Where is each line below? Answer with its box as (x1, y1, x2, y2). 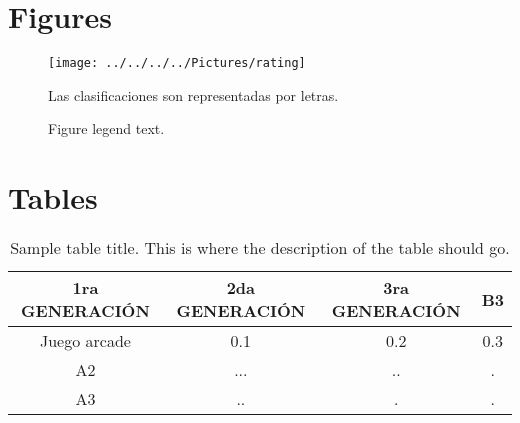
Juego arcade (40, 329, 131, 353)
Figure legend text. (48, 118, 165, 139)
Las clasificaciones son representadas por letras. (48, 84, 339, 105)
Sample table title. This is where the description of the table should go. (10, 236, 510, 260)
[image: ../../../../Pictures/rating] (48, 56, 306, 71)
